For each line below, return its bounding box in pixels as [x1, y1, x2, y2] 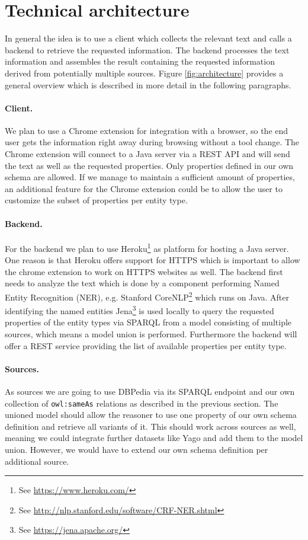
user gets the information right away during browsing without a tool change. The [5, 136, 300, 148]
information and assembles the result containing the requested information [5, 55, 275, 68]
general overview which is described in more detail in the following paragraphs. [5, 78, 291, 91]
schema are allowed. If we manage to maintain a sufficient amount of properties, [5, 171, 295, 183]
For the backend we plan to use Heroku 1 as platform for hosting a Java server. [5, 240, 289, 254]
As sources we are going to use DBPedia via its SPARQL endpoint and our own [5, 385, 295, 397]
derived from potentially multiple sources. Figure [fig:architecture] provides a [5, 66, 284, 79]
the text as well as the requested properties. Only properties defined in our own [5, 159, 294, 171]
